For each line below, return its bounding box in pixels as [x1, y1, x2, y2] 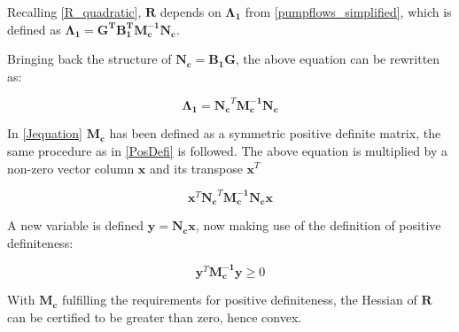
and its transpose [150, 158, 243, 177]
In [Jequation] [7, 124, 82, 143]
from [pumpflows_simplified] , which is [245, 3, 452, 20]
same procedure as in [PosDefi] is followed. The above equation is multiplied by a [7, 141, 448, 159]
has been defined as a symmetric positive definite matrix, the [109, 124, 441, 143]
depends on [159, 3, 222, 20]
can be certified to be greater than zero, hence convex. [7, 307, 302, 326]
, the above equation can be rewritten [235, 50, 440, 68]
